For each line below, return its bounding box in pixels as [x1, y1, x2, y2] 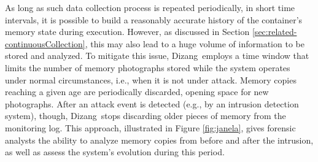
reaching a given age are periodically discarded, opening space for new [5, 85, 269, 98]
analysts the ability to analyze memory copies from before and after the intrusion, [5, 133, 314, 146]
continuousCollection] [5, 37, 85, 50]
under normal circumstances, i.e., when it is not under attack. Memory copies [5, 73, 297, 86]
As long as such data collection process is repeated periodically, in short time [5, 1, 295, 13]
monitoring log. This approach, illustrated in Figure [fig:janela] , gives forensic [5, 121, 296, 134]
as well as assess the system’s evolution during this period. [5, 145, 225, 158]
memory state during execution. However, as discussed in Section [5, 25, 250, 38]
